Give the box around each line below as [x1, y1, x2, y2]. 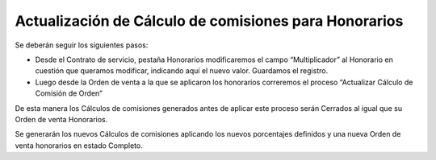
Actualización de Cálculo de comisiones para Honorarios [15, 12, 404, 30]
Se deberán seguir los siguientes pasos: [15, 40, 149, 50]
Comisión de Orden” [35, 88, 103, 98]
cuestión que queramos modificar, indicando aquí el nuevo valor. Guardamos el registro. [35, 66, 329, 76]
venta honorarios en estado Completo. [15, 141, 143, 150]
